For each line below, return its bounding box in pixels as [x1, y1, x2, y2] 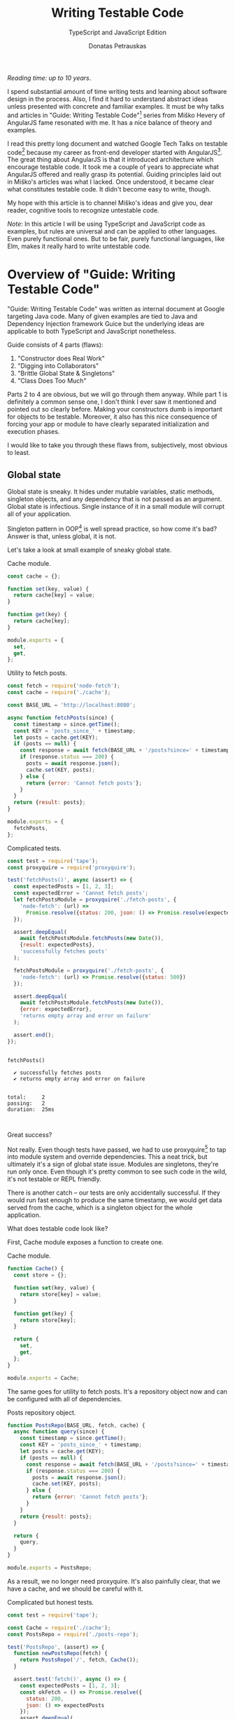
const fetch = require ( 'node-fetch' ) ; [7, 682, 120, 690]
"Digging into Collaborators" [17, 362, 99, 370]
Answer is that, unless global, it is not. [7, 531, 117, 541]
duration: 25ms [7, 1106, 55, 1113]
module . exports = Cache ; [7, 1374, 80, 1382]
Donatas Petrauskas [88, 41, 147, 50]
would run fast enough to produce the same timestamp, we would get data [7, 1196, 222, 1204]
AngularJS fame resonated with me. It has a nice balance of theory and [7, 118, 212, 127]
